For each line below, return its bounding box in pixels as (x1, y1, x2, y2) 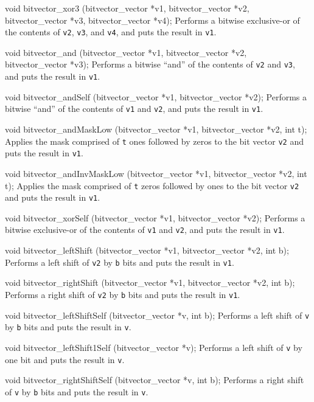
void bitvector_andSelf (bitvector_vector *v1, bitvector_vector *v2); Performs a (5, 90, 307, 103)
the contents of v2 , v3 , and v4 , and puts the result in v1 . (5, 26, 217, 38)
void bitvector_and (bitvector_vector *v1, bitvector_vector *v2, (5, 46, 247, 58)
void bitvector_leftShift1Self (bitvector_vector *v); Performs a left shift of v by (5, 341, 302, 353)
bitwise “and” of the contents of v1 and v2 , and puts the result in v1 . (5, 102, 263, 115)
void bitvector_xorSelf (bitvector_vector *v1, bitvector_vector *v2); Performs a (5, 211, 305, 224)
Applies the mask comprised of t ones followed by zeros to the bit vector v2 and (5, 134, 304, 147)
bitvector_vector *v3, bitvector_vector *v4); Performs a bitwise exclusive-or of (5, 13, 300, 26)
